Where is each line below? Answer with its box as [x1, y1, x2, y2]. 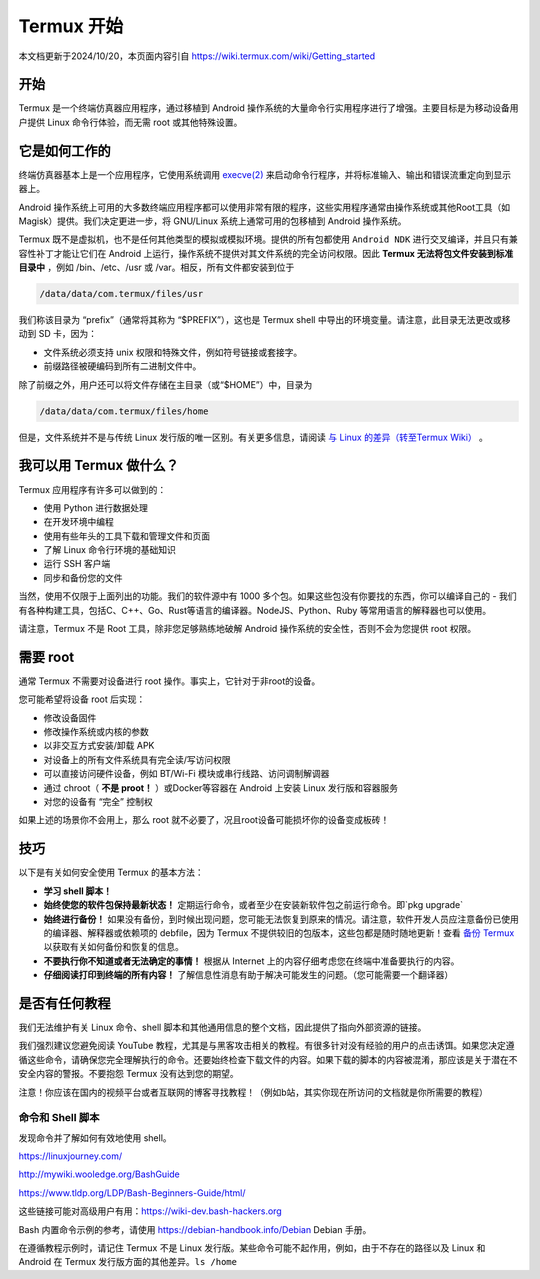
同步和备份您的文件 [43, 571, 123, 584]
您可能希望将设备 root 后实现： [18, 693, 146, 705]
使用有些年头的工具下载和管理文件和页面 [43, 530, 210, 542]
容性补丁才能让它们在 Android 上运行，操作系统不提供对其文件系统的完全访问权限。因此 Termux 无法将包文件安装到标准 [18, 247, 514, 259]
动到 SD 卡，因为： [18, 328, 97, 340]
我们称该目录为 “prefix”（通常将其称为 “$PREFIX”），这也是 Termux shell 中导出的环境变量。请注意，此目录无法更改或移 [18, 314, 511, 326]
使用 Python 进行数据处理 [43, 501, 149, 514]
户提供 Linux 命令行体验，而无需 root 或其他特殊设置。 [18, 116, 243, 128]
